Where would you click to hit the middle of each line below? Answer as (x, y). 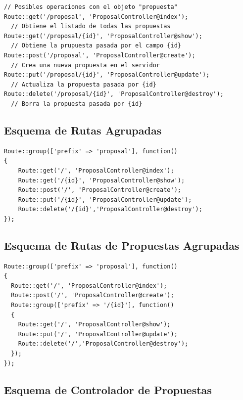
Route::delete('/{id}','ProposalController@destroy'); (110, 209)
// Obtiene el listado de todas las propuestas (91, 26)
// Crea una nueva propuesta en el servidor (85, 65)
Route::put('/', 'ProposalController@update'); (98, 334)
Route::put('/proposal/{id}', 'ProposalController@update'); (107, 75)
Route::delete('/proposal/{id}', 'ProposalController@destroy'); (114, 94)
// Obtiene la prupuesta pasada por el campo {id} (96, 46)
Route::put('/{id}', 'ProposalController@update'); (105, 200)
